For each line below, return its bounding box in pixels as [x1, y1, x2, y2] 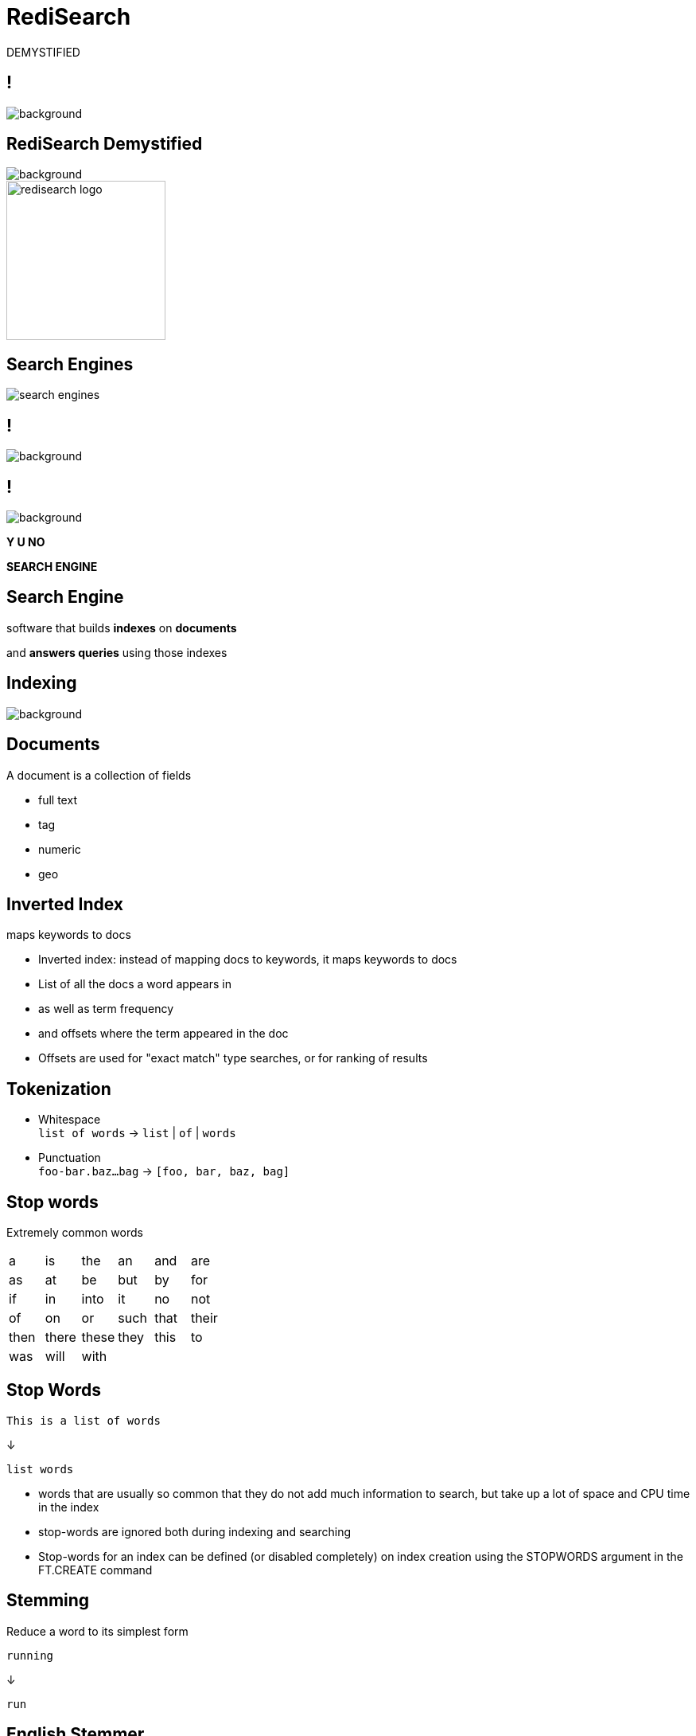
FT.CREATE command [38, 1562, 153, 1577]
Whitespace [38, 1112, 101, 1127]
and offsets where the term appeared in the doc [38, 1026, 289, 1041]
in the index [38, 1499, 99, 1514]
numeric [38, 842, 81, 856]
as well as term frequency [38, 1002, 174, 1016]
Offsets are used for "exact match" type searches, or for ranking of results [38, 1051, 428, 1065]
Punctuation [38, 1151, 101, 1165]
